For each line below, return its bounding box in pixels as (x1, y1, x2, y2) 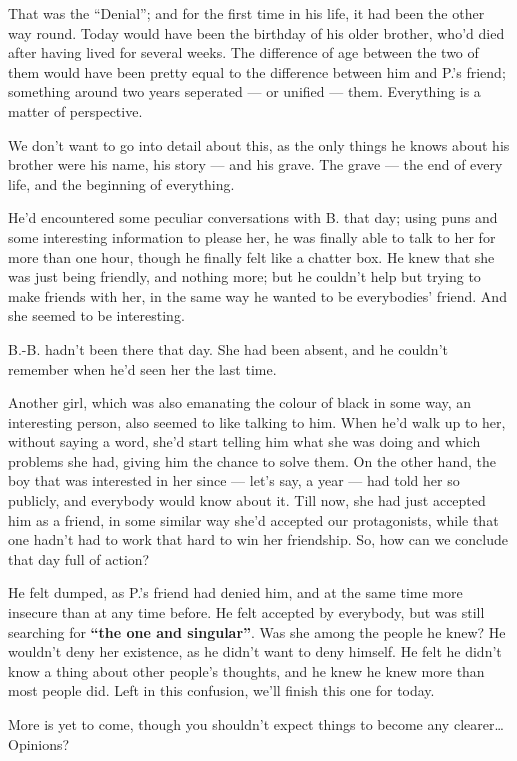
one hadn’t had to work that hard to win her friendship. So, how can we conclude (8, 529, 508, 550)
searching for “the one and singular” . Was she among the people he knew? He (8, 621, 506, 642)
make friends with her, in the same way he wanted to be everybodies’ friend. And (8, 285, 507, 306)
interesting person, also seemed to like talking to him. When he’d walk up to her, (8, 411, 506, 432)
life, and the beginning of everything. (8, 173, 235, 194)
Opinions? (8, 733, 70, 754)
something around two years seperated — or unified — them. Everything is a (8, 81, 481, 102)
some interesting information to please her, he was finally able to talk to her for (8, 226, 496, 247)
